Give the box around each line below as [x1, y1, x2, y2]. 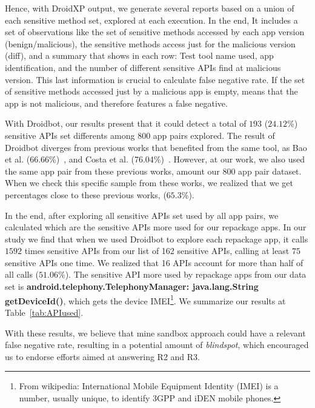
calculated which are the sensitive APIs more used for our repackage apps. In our [5, 221, 307, 233]
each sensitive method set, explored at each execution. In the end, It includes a [5, 13, 298, 26]
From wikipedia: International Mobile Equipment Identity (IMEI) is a [19, 380, 279, 392]
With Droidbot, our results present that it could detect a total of [5, 117, 247, 130]
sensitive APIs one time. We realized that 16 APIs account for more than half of [5, 256, 303, 269]
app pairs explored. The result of [153, 129, 275, 141]
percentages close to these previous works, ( [5, 188, 167, 201]
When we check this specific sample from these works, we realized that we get [5, 176, 293, 189]
